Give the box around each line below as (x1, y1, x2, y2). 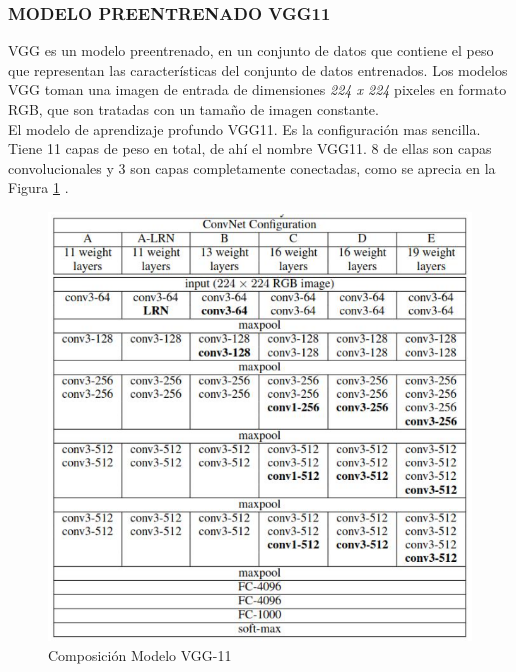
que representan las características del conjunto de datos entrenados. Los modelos (8, 59, 508, 80)
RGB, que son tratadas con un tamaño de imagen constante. (8, 99, 379, 119)
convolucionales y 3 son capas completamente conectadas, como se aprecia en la (8, 157, 496, 178)
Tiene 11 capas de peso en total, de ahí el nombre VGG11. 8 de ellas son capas (8, 138, 492, 159)
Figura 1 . (8, 177, 69, 198)
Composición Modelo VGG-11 (48, 644, 232, 665)
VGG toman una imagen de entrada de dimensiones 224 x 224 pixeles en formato (8, 79, 507, 100)
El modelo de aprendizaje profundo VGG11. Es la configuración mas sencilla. (8, 118, 481, 139)
